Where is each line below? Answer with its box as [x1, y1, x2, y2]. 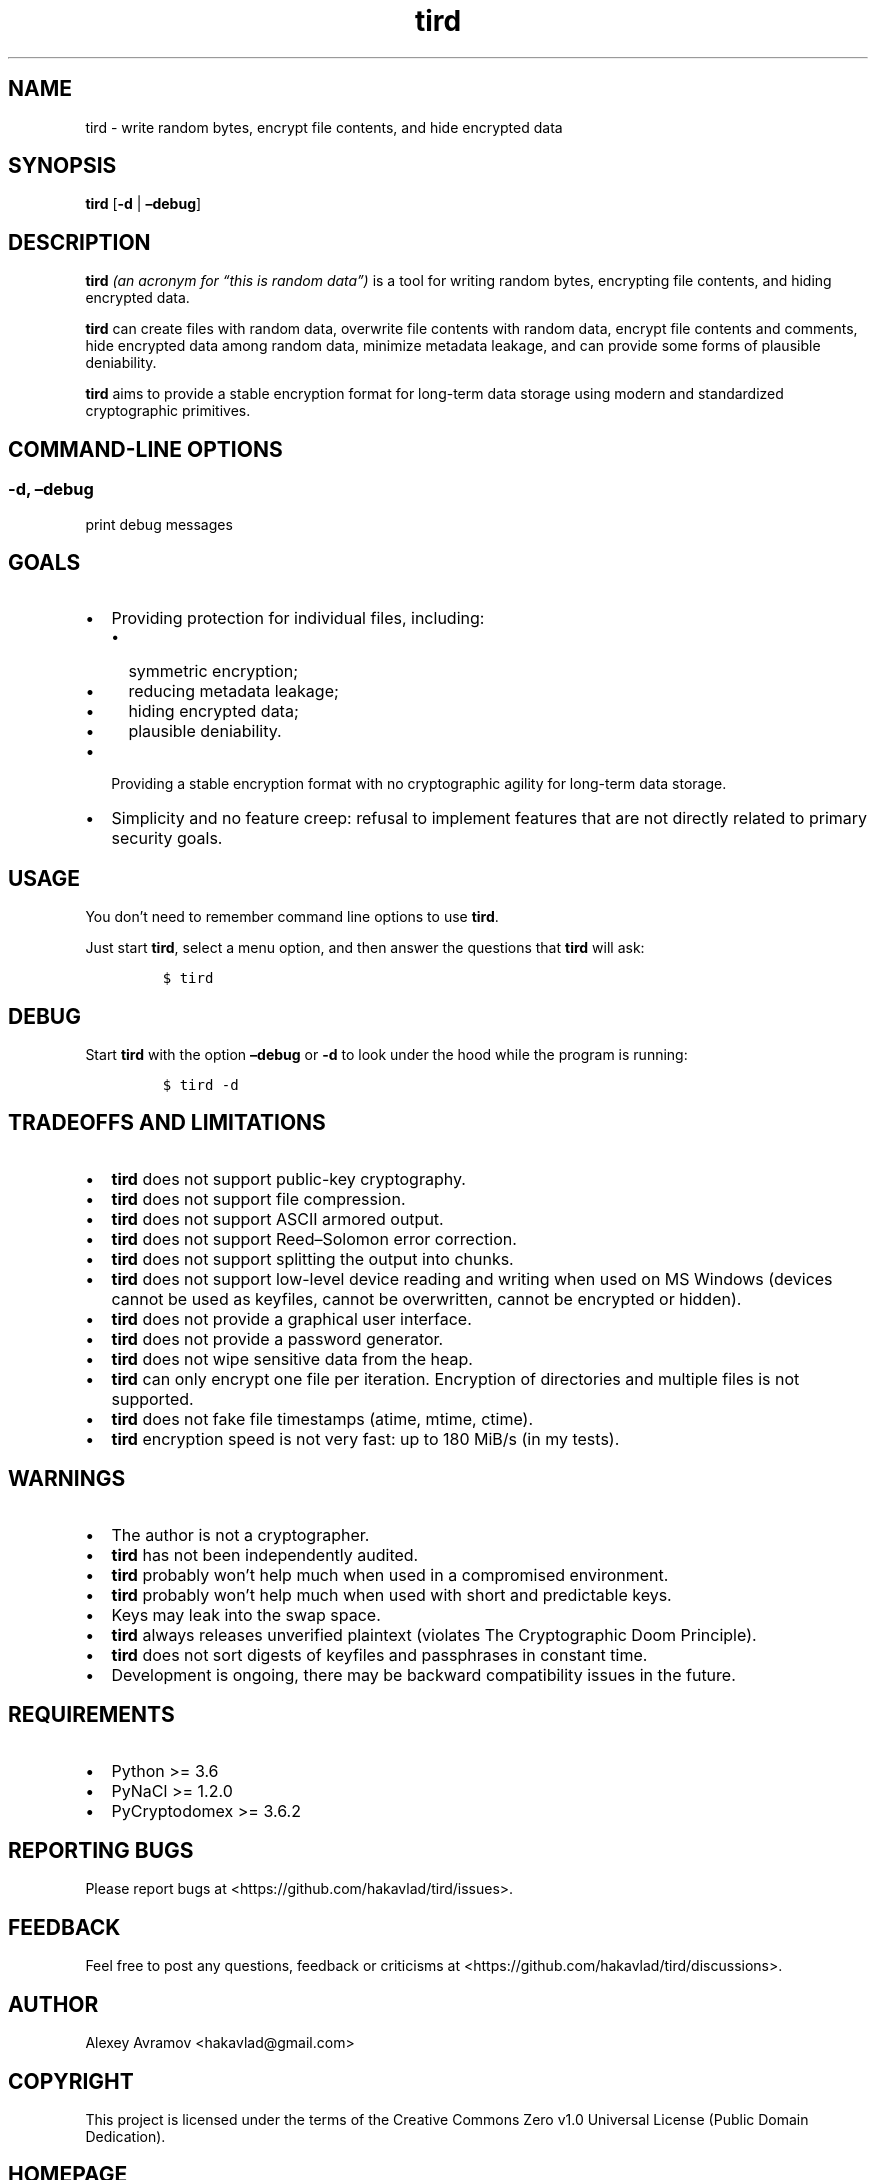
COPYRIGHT [8, 2068, 134, 2094]
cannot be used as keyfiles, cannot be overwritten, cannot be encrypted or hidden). [111, 1288, 742, 1309]
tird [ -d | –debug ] [85, 195, 202, 213]
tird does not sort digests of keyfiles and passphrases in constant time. [111, 1644, 648, 1665]
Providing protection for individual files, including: [111, 608, 485, 629]
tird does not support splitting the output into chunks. [111, 1248, 514, 1269]
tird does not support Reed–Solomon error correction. [111, 1228, 517, 1249]
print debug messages [85, 515, 233, 533]
